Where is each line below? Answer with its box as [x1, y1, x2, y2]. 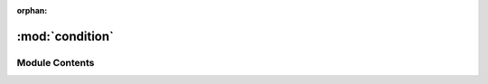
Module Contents [16, 56, 95, 69]
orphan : [16, 5, 48, 15]
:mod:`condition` [16, 28, 115, 44]
